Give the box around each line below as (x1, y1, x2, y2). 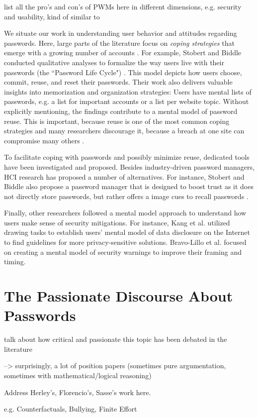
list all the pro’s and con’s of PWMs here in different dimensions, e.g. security (4, 1, 242, 11)
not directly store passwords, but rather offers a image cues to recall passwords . (4, 191, 249, 201)
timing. (4, 256, 26, 267)
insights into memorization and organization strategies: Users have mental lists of (4, 86, 252, 97)
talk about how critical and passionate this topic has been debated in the (4, 334, 227, 344)
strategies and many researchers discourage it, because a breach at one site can (4, 125, 245, 136)
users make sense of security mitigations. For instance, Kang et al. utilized (4, 217, 230, 227)
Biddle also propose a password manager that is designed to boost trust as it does (4, 181, 254, 192)
